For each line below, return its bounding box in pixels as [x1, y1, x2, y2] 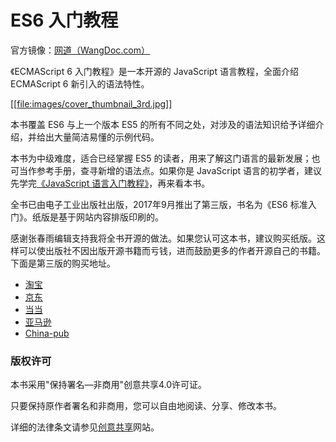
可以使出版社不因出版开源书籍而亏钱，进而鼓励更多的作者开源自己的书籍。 [18, 244, 326, 256]
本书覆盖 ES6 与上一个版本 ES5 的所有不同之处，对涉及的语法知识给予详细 [10, 118, 316, 130]
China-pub [24, 327, 70, 339]
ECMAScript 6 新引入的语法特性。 [10, 77, 150, 90]
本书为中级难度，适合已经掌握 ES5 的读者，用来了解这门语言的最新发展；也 [10, 152, 321, 164]
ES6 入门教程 [10, 9, 119, 32]
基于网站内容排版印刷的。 [58, 211, 164, 223]
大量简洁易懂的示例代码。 [53, 131, 160, 143]
